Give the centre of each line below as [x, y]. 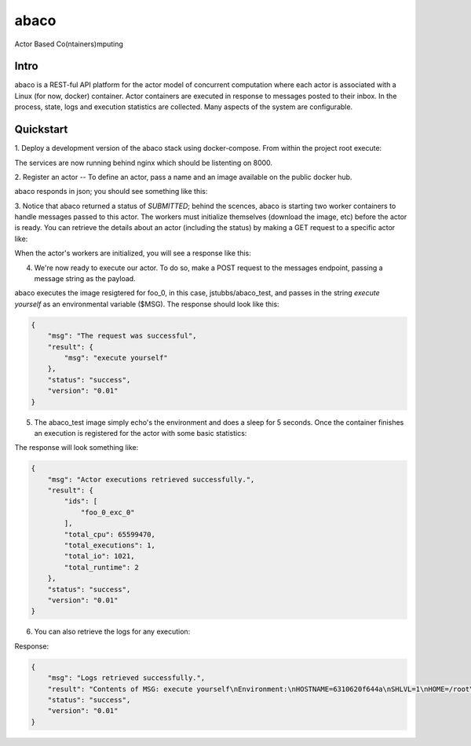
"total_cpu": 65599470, [110, 534]
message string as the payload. [85, 279]
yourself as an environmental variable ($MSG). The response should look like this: [147, 304]
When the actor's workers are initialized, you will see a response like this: [133, 253]
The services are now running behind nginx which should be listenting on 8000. [144, 163]
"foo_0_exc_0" [108, 512]
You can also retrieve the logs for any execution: [112, 631]
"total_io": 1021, [99, 556]
